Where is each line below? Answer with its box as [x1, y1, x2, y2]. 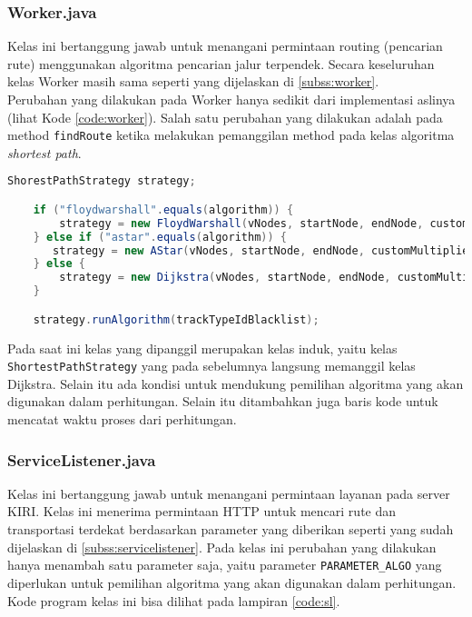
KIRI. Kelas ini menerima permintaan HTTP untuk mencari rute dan [7, 502, 397, 521]
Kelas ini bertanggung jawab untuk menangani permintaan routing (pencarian [7, 36, 443, 55]
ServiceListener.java [7, 448, 156, 471]
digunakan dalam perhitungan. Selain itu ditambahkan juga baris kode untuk [7, 392, 438, 411]
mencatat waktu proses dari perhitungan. [7, 410, 237, 429]
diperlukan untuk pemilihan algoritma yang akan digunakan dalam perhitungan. [7, 572, 457, 592]
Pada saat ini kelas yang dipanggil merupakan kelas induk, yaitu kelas [7, 338, 398, 357]
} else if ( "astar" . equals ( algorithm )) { [33, 230, 287, 244]
